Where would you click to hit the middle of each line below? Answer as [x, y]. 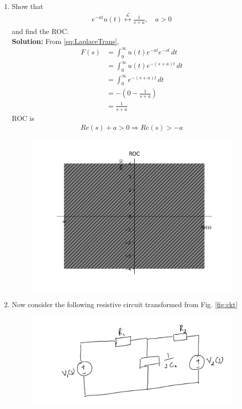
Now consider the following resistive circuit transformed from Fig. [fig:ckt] [125, 304]
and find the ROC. [40, 31]
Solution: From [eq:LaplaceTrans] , [65, 41]
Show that [27, 6]
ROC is [23, 118]
